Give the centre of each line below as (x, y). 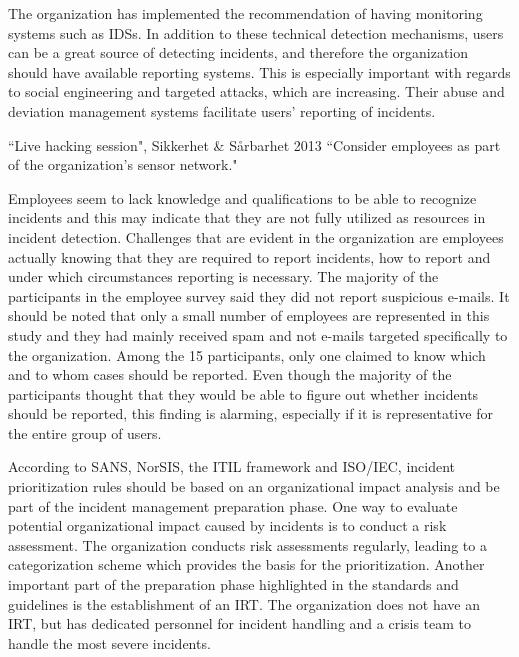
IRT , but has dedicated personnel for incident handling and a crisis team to (240, 623)
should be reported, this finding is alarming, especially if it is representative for (250, 413)
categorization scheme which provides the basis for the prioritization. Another (246, 564)
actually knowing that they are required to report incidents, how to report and (249, 256)
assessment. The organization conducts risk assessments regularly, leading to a (247, 544)
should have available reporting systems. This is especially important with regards (259, 71)
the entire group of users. (85, 432)
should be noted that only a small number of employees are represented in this (249, 315)
